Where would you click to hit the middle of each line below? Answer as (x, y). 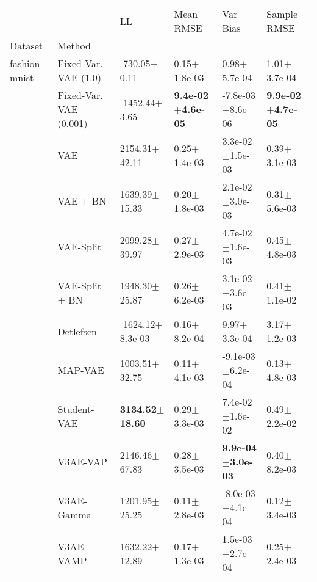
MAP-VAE (81, 370)
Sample (282, 14)
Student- (76, 409)
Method (74, 45)
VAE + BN (82, 201)
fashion (25, 63)
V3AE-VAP (82, 461)
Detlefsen (77, 331)
